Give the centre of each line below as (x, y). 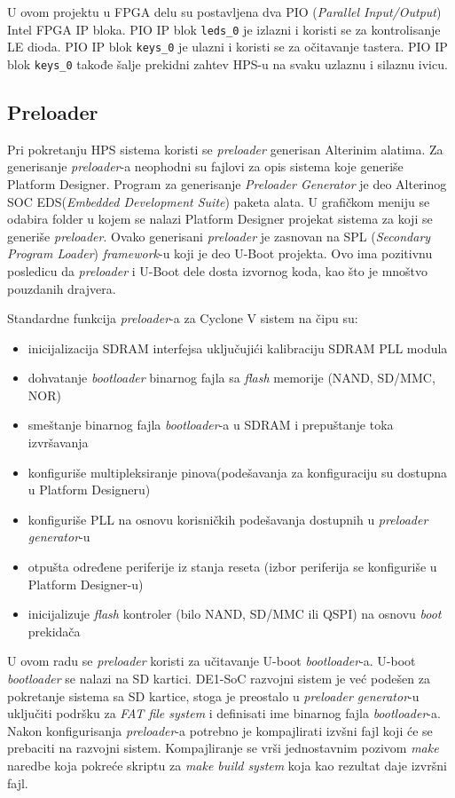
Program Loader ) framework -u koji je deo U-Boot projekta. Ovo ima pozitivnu (220, 253)
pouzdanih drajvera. (62, 288)
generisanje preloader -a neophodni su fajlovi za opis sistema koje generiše (205, 166)
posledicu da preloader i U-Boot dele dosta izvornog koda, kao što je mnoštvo (218, 270)
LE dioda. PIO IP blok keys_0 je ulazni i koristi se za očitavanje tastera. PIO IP (227, 47)
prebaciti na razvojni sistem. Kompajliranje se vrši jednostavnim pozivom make (223, 748)
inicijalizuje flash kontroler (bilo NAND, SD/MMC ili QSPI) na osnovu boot (235, 614)
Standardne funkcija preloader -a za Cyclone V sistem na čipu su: (183, 318)
